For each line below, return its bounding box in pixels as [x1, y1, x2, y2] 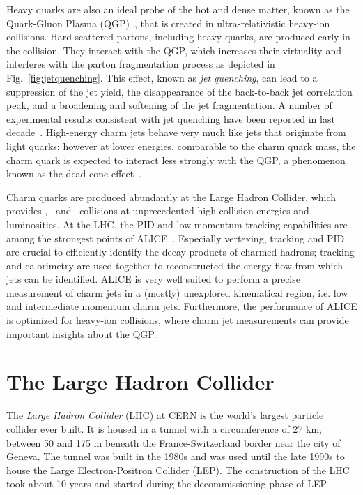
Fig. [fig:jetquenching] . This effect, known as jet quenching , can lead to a [6, 70, 318, 84]
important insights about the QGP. [6, 326, 157, 341]
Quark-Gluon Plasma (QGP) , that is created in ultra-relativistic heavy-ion [6, 15, 330, 30]
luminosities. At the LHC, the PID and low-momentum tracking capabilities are [6, 216, 348, 231]
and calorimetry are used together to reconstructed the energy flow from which [6, 258, 343, 272]
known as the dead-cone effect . [6, 166, 142, 181]
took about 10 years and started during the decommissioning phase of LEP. [6, 476, 329, 491]
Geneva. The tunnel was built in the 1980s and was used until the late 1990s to [6, 449, 345, 464]
